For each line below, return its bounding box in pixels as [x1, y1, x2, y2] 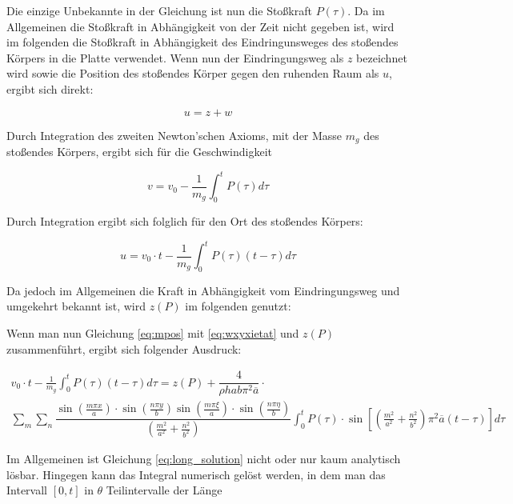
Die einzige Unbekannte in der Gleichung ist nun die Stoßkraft [6, 2, 312, 18]
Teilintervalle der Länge [106, 482, 222, 498]
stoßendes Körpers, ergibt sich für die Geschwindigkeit [6, 143, 272, 160]
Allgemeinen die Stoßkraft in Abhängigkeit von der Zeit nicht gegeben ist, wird [6, 18, 395, 34]
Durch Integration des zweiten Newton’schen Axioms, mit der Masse [6, 126, 343, 143]
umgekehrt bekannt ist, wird [6, 298, 146, 314]
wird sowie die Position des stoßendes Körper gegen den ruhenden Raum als [6, 65, 379, 82]
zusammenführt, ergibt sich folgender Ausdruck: [6, 340, 242, 357]
